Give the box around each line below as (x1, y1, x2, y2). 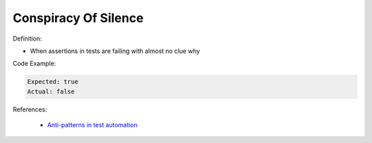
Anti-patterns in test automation (47, 121, 138, 129)
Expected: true (27, 78, 79, 86)
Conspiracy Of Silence (12, 10, 144, 25)
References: (12, 105, 48, 113)
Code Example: (12, 59, 56, 68)
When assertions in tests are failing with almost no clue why (30, 47, 200, 55)
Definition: (12, 34, 43, 43)
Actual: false (27, 87, 75, 96)
